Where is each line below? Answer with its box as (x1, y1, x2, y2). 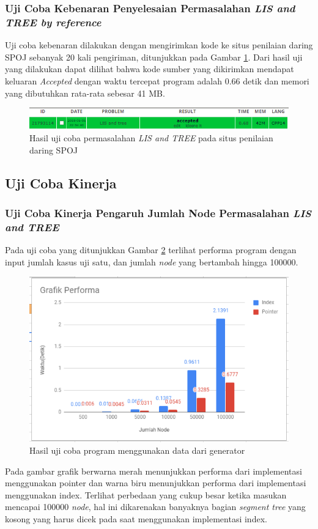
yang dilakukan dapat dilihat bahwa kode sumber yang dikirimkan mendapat (5, 62, 294, 75)
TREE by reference (5, 14, 102, 29)
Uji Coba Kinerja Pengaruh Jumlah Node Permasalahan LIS (5, 205, 311, 220)
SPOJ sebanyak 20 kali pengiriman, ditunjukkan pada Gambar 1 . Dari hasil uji (5, 50, 303, 63)
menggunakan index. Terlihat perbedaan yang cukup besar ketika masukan (5, 488, 287, 501)
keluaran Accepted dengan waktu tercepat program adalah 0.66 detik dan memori (5, 74, 309, 87)
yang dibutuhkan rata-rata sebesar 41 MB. (5, 86, 165, 99)
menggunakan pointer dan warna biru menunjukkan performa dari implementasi (5, 476, 306, 489)
